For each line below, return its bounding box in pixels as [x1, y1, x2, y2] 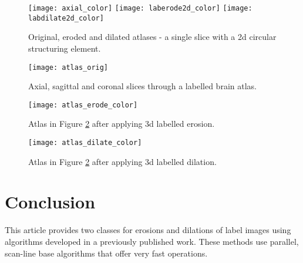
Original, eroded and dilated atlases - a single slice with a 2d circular [28, 31, 277, 43]
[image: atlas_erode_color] [28, 100, 138, 109]
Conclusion [5, 190, 96, 214]
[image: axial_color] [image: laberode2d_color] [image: [28, 4, 253, 12]
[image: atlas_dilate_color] [28, 139, 142, 147]
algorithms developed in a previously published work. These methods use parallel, [5, 235, 299, 247]
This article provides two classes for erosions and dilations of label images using [5, 224, 291, 236]
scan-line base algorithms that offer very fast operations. [5, 247, 208, 259]
